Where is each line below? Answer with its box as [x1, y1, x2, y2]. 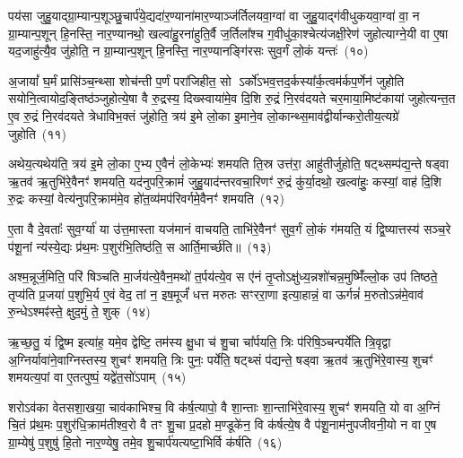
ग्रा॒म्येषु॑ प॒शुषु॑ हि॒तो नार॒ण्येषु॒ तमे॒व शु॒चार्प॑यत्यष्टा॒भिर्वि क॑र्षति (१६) [8, 432, 283, 451]
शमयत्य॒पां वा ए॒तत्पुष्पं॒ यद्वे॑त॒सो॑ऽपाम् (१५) [8, 367, 187, 386]
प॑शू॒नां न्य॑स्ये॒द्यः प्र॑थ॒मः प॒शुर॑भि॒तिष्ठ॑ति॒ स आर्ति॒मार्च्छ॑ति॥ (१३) [8, 237, 272, 255]
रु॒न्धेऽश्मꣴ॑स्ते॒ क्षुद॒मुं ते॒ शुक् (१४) [8, 302, 151, 321]
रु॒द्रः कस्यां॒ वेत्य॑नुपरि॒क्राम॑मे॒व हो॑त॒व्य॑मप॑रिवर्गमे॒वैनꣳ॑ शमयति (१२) [8, 189, 284, 208]
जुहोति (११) [8, 124, 66, 143]
